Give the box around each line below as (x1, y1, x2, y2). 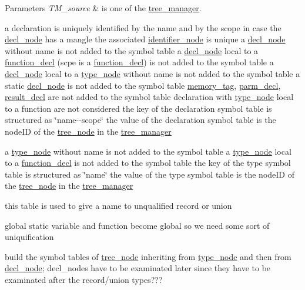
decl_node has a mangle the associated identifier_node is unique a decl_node (5, 33, 286, 45)
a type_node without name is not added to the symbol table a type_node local (5, 145, 291, 157)
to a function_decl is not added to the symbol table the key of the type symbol (5, 156, 291, 169)
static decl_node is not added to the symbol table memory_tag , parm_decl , (5, 79, 281, 91)
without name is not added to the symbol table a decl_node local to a (5, 44, 259, 56)
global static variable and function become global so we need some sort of (5, 219, 270, 231)
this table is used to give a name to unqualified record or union (5, 199, 232, 211)
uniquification (5, 231, 54, 243)
